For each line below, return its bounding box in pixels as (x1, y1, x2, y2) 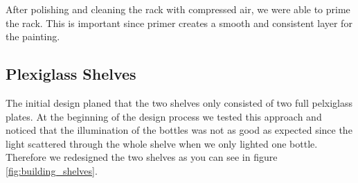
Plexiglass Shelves (6, 63, 136, 85)
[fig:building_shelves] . (6, 163, 98, 177)
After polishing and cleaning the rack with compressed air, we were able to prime (6, 2, 350, 16)
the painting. (6, 29, 60, 44)
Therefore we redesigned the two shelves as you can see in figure (6, 150, 278, 164)
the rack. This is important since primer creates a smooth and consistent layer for (6, 15, 352, 30)
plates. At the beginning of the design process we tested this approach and (6, 109, 322, 123)
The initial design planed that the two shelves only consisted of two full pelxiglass (6, 95, 353, 110)
